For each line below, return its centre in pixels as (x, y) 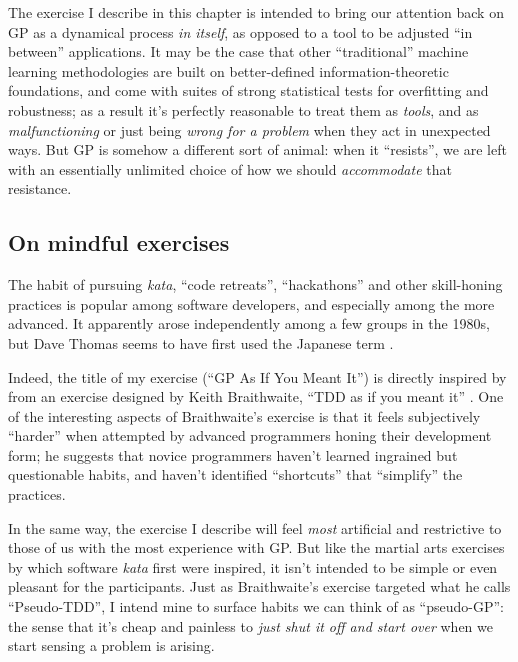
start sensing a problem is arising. (111, 645)
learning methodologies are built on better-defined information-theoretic (228, 70)
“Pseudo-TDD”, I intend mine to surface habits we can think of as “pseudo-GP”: (256, 606)
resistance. (40, 188)
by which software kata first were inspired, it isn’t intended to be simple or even (253, 566)
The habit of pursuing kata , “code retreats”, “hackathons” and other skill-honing (255, 284)
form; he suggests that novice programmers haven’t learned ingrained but (233, 454)
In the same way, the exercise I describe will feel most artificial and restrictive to (255, 527)
